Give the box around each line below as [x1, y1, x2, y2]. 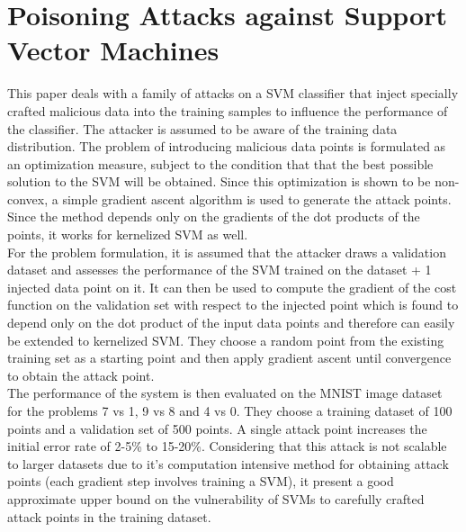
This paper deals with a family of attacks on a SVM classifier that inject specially [7, 84, 459, 103]
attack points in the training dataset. [7, 507, 211, 526]
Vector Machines [7, 32, 220, 68]
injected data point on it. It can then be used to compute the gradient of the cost [7, 277, 457, 296]
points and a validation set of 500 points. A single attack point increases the [7, 419, 427, 437]
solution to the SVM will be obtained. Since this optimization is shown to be [7, 172, 431, 191]
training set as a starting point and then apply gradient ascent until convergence [7, 348, 452, 367]
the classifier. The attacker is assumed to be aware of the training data [7, 119, 398, 138]
